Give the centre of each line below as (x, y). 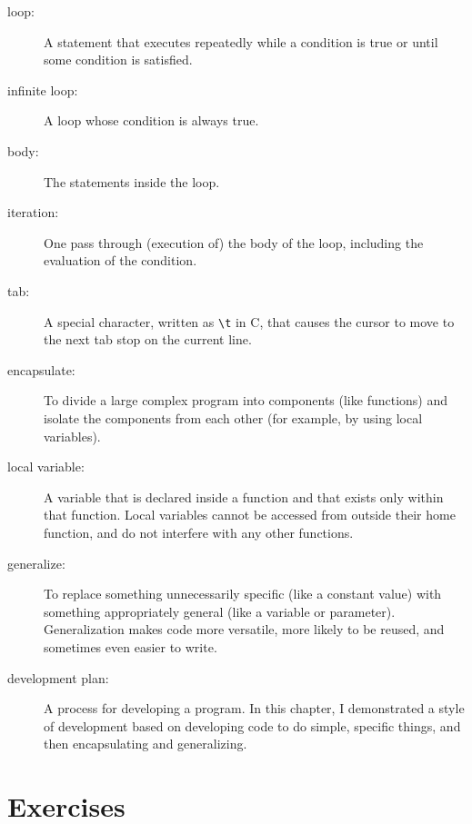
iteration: (33, 212)
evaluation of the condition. (121, 260)
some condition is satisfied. (118, 60)
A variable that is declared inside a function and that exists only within (244, 496)
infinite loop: (43, 89)
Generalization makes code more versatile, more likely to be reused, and (244, 629)
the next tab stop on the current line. (148, 339)
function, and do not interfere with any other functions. (199, 532)
